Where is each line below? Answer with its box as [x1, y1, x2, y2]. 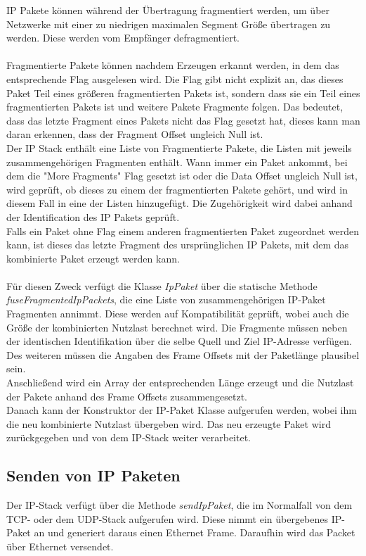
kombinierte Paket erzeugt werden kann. [6, 251, 180, 265]
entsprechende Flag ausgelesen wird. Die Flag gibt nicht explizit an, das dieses [6, 71, 344, 86]
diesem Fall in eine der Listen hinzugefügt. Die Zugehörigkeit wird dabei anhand [6, 196, 353, 210]
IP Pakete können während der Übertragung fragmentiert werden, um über [6, 3, 330, 17]
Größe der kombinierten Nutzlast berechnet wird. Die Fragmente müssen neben [6, 320, 348, 334]
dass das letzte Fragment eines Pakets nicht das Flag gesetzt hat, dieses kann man [6, 113, 360, 127]
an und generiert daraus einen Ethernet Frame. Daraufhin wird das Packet [34, 525, 355, 540]
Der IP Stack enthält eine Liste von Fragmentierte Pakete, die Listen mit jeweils [6, 140, 352, 155]
